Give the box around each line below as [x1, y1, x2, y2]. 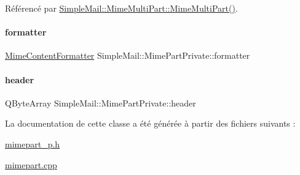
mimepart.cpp [5, 158, 57, 171]
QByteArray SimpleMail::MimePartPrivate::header [5, 96, 196, 109]
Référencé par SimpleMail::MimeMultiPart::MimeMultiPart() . [5, 2, 238, 14]
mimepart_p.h [5, 137, 60, 150]
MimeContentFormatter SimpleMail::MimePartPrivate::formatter [5, 49, 250, 62]
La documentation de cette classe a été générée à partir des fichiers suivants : [5, 117, 296, 130]
